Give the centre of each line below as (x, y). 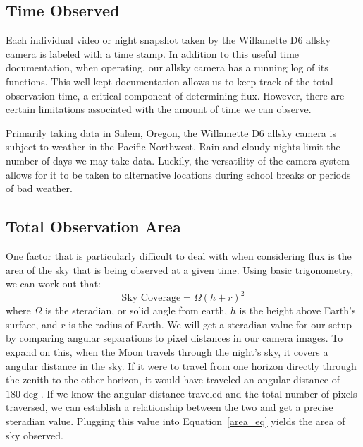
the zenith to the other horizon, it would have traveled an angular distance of (173, 380)
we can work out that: (53, 284)
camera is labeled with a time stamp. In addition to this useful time (153, 53)
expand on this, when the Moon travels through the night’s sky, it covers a (167, 352)
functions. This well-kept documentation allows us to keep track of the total (170, 81)
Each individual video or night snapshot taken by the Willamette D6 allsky (168, 40)
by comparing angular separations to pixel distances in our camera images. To (174, 338)
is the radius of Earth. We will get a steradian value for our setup (210, 324)
